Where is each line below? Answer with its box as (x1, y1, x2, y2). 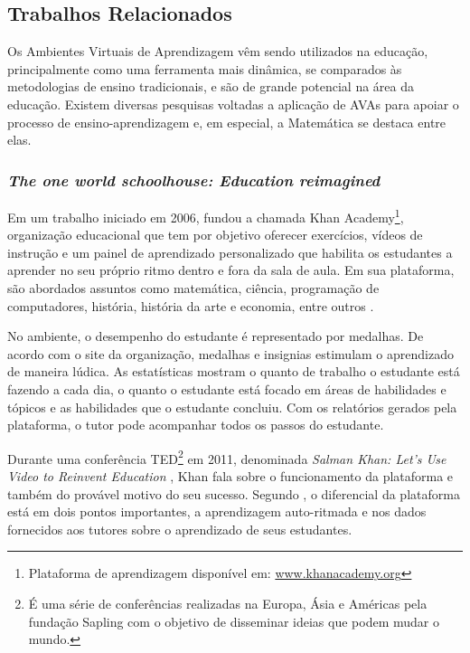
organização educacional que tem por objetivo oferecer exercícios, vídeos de (7, 225, 423, 244)
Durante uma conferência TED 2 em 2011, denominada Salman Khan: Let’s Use (7, 446, 446, 468)
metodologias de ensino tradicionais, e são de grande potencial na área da (7, 77, 414, 96)
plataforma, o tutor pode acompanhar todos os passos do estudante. (7, 415, 384, 434)
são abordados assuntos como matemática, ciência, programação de (7, 279, 380, 298)
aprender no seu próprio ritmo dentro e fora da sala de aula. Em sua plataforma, (7, 260, 455, 279)
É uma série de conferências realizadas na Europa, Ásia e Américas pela (28, 593, 428, 612)
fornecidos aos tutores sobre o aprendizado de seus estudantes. (7, 519, 352, 538)
